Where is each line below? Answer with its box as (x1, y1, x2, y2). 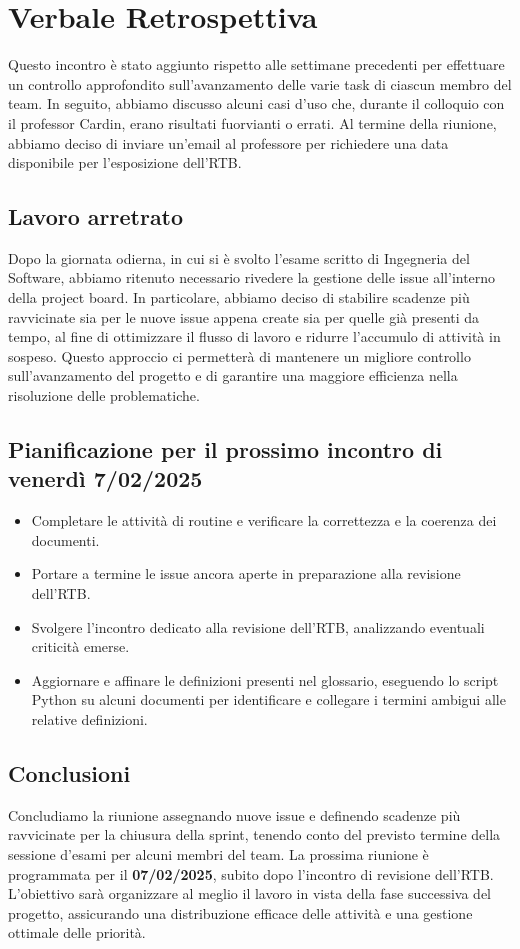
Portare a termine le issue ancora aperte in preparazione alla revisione (31, 563, 461, 584)
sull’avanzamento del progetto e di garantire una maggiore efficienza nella (8, 365, 458, 386)
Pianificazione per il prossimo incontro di (8, 434, 443, 465)
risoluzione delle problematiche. (8, 385, 200, 406)
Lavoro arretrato (8, 201, 184, 232)
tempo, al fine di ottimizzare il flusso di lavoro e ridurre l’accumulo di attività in (8, 326, 501, 347)
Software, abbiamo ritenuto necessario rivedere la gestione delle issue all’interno (8, 267, 496, 288)
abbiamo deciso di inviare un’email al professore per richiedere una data (8, 132, 449, 153)
